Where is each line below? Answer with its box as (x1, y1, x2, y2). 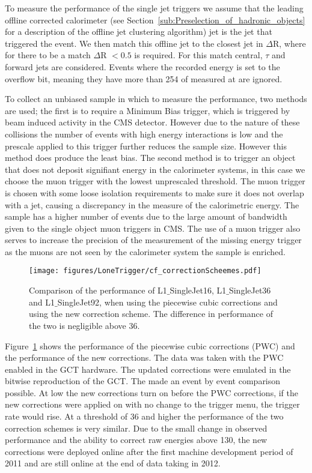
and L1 (29, 295, 55, 308)
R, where (272, 37, 306, 49)
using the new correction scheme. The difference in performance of (29, 307, 273, 320)
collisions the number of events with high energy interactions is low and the (5, 127, 283, 140)
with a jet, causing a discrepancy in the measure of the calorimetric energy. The (5, 198, 299, 211)
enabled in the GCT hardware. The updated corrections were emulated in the (5, 363, 291, 375)
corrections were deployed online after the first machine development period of (5, 445, 293, 457)
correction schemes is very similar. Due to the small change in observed (5, 421, 268, 434)
